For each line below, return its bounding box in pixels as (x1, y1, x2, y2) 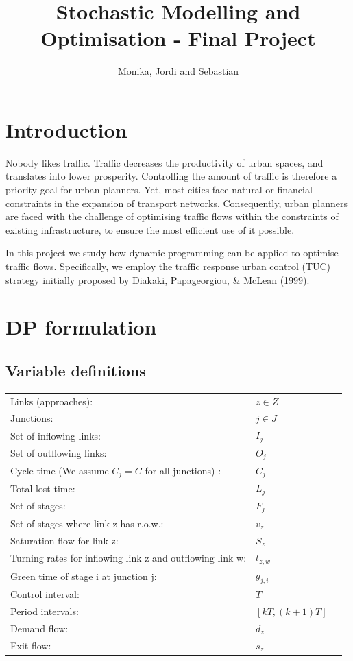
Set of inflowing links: (10, 428, 101, 442)
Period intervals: (10, 604, 79, 618)
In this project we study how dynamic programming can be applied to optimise (5, 245, 339, 260)
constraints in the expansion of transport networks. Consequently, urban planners (5, 195, 348, 210)
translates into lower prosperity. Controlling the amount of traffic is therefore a (5, 169, 337, 183)
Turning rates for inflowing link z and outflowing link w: (10, 550, 247, 564)
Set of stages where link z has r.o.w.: (10, 516, 164, 530)
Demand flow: (10, 621, 69, 635)
